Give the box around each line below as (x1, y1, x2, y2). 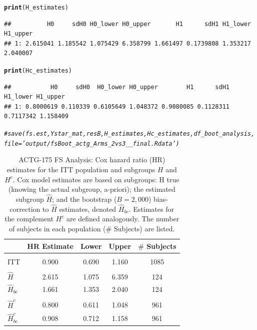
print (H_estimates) (4, 4, 68, 11)
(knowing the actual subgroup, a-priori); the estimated (8, 184, 175, 194)
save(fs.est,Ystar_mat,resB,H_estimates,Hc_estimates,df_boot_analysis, (7, 130, 255, 138)
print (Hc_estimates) (4, 67, 72, 75)
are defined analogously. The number (66, 213, 179, 224)
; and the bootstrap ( (52, 193, 117, 204)
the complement (4, 213, 53, 224)
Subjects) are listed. (113, 223, 175, 233)
